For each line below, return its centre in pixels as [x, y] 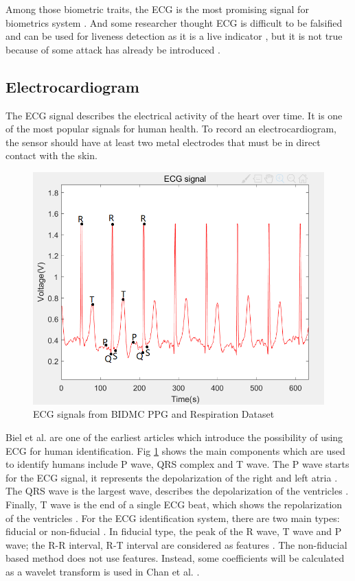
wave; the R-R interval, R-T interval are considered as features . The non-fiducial [176, 544]
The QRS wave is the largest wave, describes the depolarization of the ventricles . [177, 491]
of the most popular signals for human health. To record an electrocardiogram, [171, 129]
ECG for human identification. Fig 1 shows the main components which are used [175, 450]
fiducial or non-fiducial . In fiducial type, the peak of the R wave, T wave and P [174, 531]
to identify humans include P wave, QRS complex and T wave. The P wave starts [177, 464]
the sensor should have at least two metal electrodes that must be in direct [163, 142]
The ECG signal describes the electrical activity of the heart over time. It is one [174, 115]
